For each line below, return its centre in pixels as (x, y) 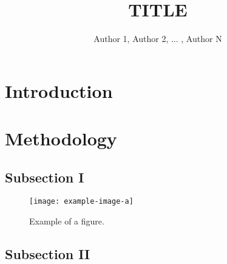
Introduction (59, 90)
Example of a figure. (67, 221)
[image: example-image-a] (81, 202)
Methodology (61, 138)
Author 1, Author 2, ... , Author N (158, 39)
